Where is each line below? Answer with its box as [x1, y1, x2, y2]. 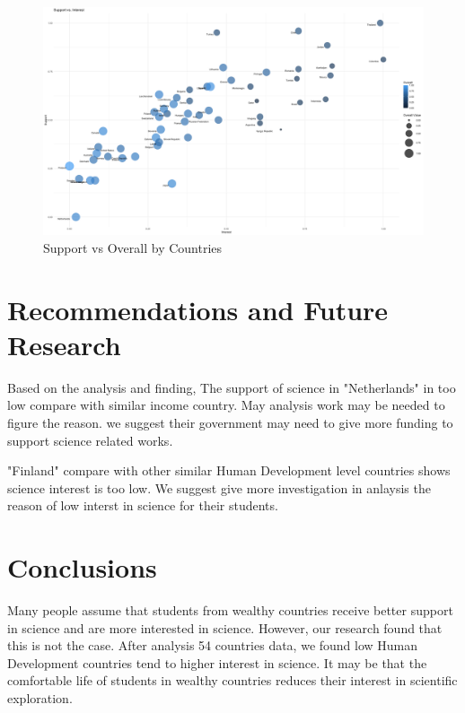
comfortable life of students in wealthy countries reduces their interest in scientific [7, 671, 458, 690]
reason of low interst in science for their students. [7, 496, 278, 515]
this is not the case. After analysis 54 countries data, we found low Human [7, 636, 418, 655]
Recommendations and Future [7, 291, 389, 327]
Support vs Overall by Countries [43, 238, 223, 257]
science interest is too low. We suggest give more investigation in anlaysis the [7, 478, 431, 497]
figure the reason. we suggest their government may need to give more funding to [7, 413, 453, 431]
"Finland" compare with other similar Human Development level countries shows [7, 461, 451, 480]
